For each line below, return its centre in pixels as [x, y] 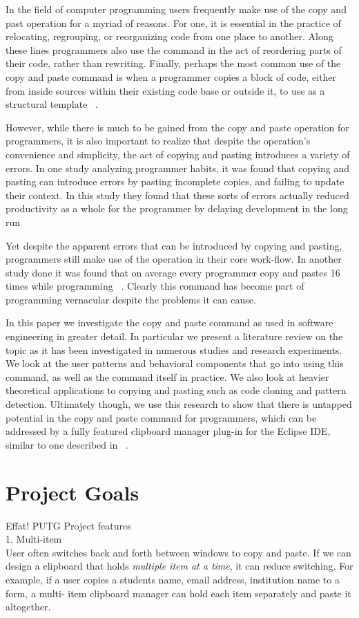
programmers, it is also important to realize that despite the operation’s [158, 141]
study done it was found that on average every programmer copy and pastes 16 [173, 272]
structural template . [52, 104]
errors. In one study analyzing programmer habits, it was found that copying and [177, 168]
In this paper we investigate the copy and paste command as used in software [169, 322]
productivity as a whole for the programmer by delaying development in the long [177, 208]
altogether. [28, 607]
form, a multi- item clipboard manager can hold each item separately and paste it [178, 593]
